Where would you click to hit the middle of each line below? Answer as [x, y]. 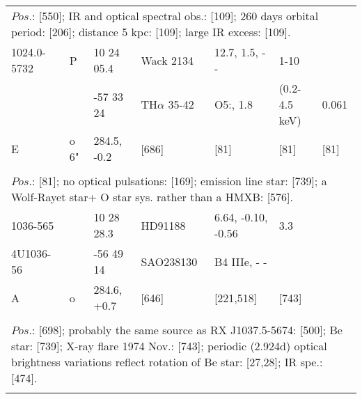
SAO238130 [169, 261]
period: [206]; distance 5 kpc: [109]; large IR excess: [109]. [151, 32]
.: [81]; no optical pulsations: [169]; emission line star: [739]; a [178, 181]
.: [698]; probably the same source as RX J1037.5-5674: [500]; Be [186, 330]
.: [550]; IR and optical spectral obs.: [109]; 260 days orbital [174, 16]
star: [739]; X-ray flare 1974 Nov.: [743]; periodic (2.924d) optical [169, 346]
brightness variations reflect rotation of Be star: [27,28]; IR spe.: [167, 362]
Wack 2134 [167, 60]
